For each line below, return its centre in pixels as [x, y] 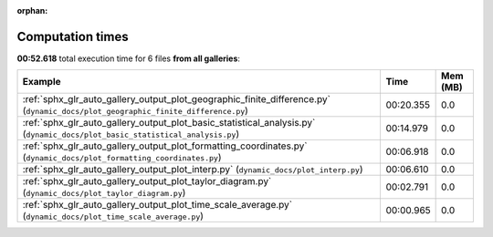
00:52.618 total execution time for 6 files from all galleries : [129, 58]
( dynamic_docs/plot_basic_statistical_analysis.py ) [131, 134]
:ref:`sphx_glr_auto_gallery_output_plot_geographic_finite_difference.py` [176, 99]
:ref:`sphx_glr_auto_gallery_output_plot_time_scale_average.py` [157, 205]
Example [42, 82]
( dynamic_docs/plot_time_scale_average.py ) [113, 216]
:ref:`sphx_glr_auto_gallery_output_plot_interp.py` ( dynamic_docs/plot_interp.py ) [193, 170]
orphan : [32, 10]
